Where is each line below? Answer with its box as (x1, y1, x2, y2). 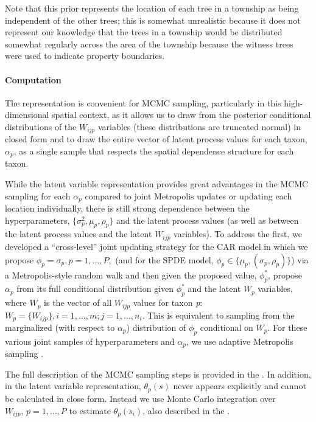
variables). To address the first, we (174, 227, 302, 240)
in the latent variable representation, (5, 379, 141, 392)
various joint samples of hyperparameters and (5, 334, 175, 347)
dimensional (5, 108, 49, 121)
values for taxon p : (133, 296, 203, 309)
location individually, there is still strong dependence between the (5, 202, 250, 215)
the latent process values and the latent (5, 227, 152, 240)
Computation (5, 73, 61, 86)
